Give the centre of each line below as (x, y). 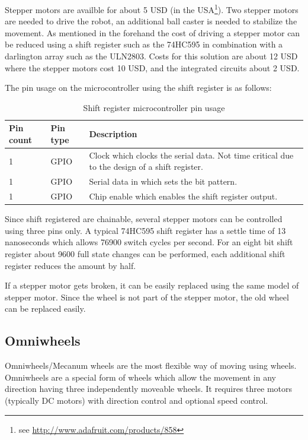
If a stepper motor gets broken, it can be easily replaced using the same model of (152, 285)
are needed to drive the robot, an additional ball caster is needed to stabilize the (151, 21)
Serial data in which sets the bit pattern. (163, 181)
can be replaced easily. (45, 308)
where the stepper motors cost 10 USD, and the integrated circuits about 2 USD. (152, 67)
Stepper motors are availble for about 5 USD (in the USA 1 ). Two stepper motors (152, 9)
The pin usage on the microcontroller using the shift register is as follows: (138, 88)
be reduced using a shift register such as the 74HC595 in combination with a (144, 44)
